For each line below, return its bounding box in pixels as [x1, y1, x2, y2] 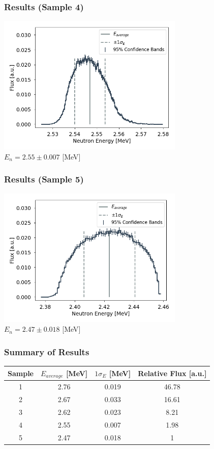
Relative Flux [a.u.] [138, 367, 207, 378]
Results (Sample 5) [4, 173, 84, 186]
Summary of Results [4, 345, 89, 358]
